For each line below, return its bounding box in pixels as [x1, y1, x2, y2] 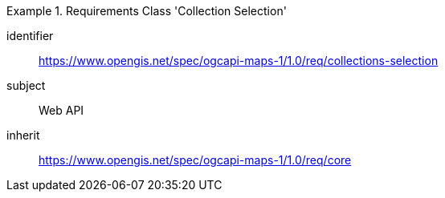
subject [6, 79, 46, 92]
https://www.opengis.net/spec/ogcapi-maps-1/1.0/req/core [39, 153, 352, 167]
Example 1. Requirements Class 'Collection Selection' [6, 4, 287, 18]
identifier [6, 29, 54, 42]
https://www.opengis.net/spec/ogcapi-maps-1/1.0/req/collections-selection [39, 54, 439, 67]
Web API [39, 103, 84, 117]
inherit [6, 128, 40, 142]
